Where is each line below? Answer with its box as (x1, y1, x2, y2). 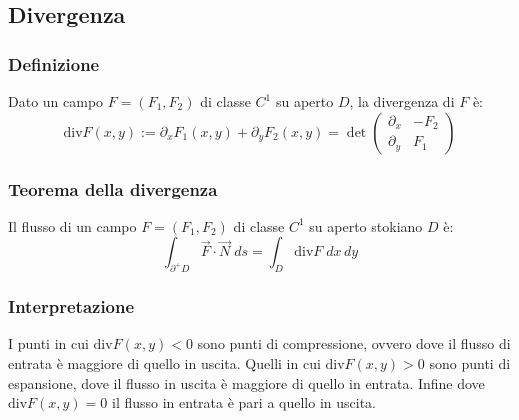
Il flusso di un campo (8, 215, 137, 236)
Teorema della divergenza (8, 176, 218, 201)
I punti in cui (8, 333, 89, 354)
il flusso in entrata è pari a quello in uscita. (112, 392, 376, 413)
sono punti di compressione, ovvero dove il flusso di (197, 333, 511, 354)
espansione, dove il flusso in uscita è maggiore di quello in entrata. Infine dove (8, 372, 485, 393)
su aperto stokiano (309, 215, 423, 236)
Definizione (8, 51, 100, 76)
